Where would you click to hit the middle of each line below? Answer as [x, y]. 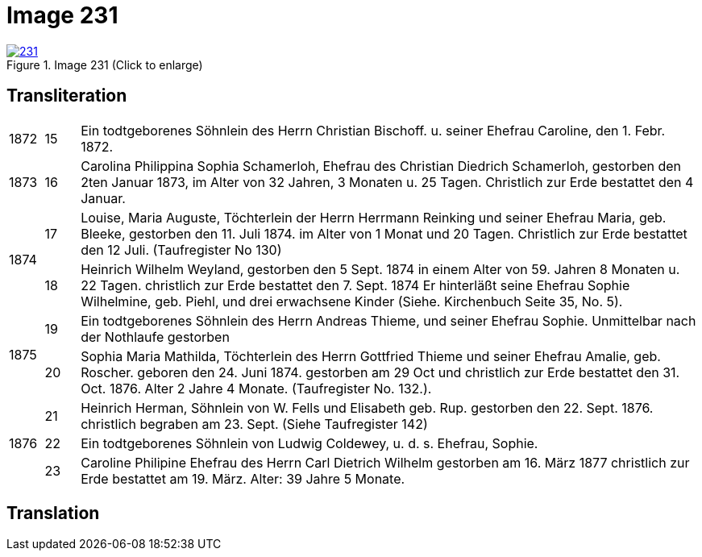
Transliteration [67, 96]
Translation [53, 513]
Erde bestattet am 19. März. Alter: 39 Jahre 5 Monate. [243, 478]
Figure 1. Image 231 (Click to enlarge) [105, 64]
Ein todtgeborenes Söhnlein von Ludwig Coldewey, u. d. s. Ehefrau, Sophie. [309, 443]
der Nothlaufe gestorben [155, 337]
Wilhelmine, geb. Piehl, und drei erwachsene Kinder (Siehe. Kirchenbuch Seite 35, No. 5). [352, 301]
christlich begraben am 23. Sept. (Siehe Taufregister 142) [254, 424]
